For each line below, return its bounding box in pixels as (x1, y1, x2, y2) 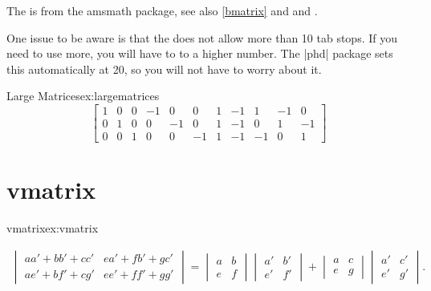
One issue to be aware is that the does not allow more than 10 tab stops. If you (6, 29, 397, 46)
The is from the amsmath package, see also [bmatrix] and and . (6, 2, 318, 18)
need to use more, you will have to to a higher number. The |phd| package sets (6, 45, 393, 62)
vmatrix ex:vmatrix (6, 220, 99, 236)
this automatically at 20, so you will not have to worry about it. (6, 60, 322, 77)
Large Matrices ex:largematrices (6, 87, 160, 104)
